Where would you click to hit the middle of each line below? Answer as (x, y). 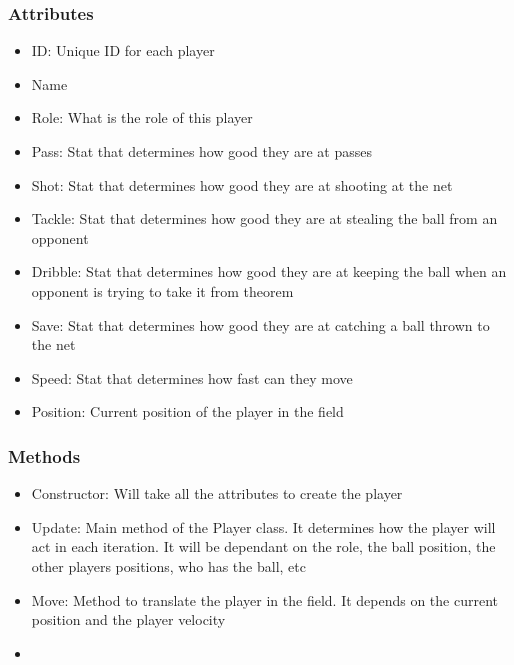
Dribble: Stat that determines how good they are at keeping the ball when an (269, 271)
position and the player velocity (128, 619)
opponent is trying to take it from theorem (162, 290)
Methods (44, 455)
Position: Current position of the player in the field (187, 411)
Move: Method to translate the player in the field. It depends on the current (265, 599)
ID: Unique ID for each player (123, 50)
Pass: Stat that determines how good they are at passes (201, 151)
